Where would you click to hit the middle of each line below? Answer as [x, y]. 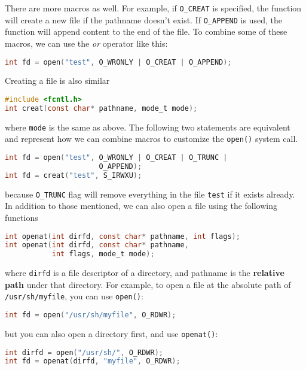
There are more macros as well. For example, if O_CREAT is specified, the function [153, 8]
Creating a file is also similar [57, 81]
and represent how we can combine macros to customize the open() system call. [152, 139]
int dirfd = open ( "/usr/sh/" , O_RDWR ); [84, 352]
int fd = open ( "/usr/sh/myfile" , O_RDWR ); [91, 315]
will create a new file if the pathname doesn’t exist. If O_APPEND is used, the [143, 19]
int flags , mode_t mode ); [103, 254]
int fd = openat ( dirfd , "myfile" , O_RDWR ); [93, 361]
